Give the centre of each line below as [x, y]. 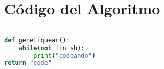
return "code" [28, 63]
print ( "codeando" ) [65, 55]
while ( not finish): [52, 48]
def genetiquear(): [37, 40]
